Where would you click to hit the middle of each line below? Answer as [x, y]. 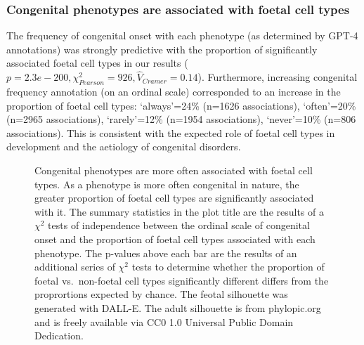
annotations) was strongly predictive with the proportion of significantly [162, 49]
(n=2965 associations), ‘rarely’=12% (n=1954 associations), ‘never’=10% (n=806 [181, 119]
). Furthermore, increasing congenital [278, 77]
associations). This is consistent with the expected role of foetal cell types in [171, 132]
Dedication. [59, 336]
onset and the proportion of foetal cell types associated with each [175, 239]
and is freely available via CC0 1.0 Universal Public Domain [164, 321]
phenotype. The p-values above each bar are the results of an [166, 253]
